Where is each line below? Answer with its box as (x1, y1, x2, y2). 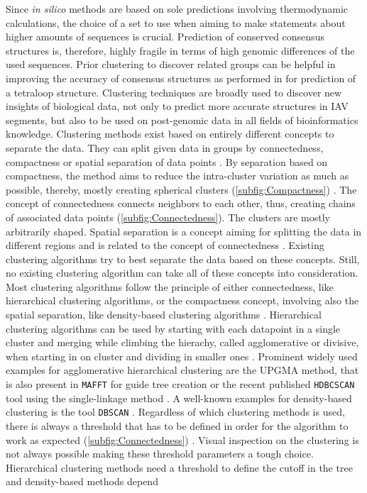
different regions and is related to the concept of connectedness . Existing (6, 238, 324, 253)
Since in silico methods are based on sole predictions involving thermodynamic (6, 1, 349, 16)
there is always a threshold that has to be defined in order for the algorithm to (6, 418, 349, 433)
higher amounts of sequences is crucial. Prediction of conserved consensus (6, 29, 324, 44)
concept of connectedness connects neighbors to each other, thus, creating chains (6, 196, 356, 211)
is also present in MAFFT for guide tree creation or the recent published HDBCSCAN (6, 377, 355, 392)
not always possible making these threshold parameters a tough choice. (6, 446, 314, 461)
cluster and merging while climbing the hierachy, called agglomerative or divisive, (6, 335, 359, 350)
